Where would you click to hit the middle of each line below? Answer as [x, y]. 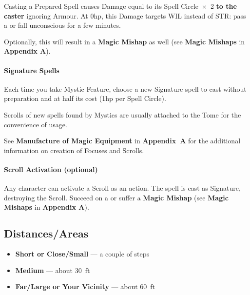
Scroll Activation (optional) [51, 169]
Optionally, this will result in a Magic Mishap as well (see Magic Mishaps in [125, 41]
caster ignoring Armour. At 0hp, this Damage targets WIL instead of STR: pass [125, 15]
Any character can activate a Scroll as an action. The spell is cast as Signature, [122, 188]
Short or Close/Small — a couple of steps [82, 254]
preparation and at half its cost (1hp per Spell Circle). [85, 98]
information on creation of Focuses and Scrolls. [74, 150]
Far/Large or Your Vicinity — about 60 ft [85, 286]
